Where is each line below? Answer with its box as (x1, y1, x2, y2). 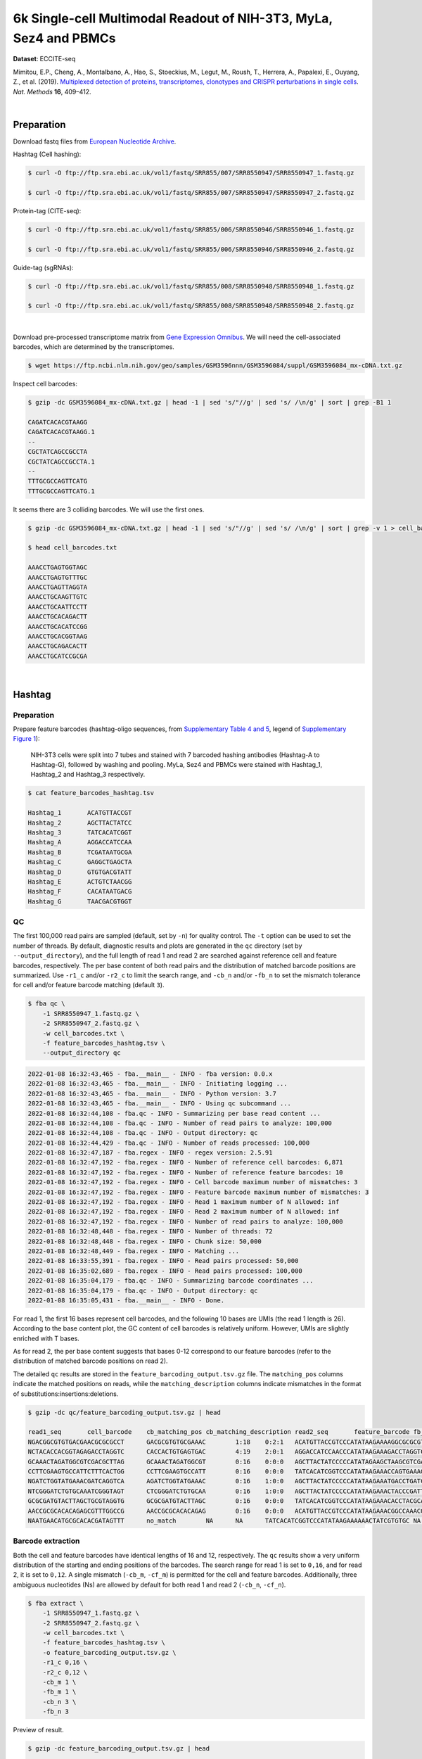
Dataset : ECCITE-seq (13, 55, 76, 63)
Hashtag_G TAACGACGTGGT (27, 897, 132, 906)
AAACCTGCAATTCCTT (27, 602, 88, 611)
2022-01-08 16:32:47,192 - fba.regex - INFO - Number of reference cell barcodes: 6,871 (27, 1158, 344, 1167)
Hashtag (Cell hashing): (13, 150, 82, 158)
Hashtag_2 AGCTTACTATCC (27, 818, 132, 827)
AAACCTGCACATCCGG (27, 623, 88, 630)
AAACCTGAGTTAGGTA (27, 583, 88, 591)
